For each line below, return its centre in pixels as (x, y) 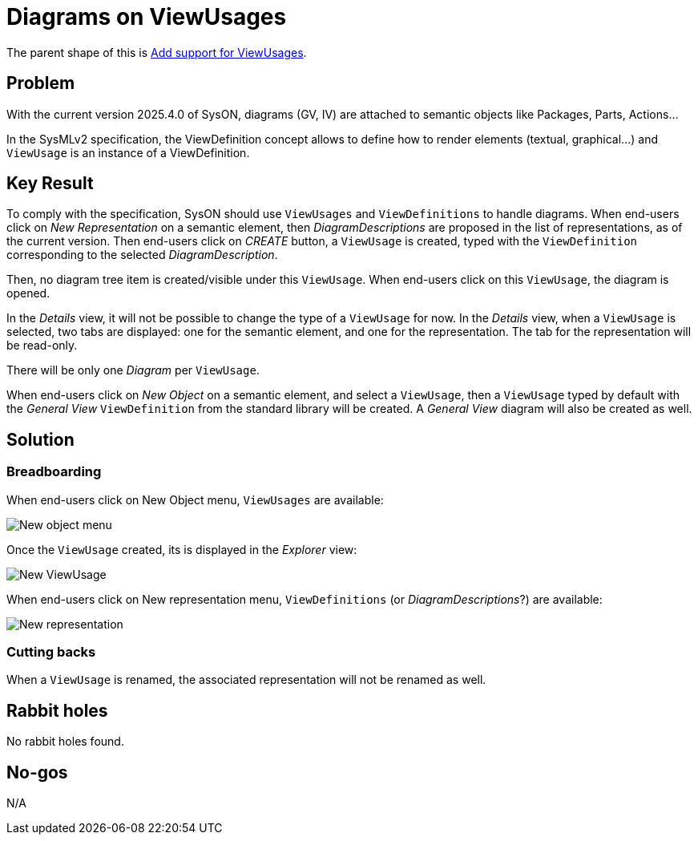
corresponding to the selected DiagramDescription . (142, 255)
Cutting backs (51, 652)
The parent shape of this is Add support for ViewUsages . (157, 52)
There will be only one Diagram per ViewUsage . (133, 370)
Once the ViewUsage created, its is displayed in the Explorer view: (182, 549)
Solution (40, 439)
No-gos (37, 772)
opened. (28, 293)
